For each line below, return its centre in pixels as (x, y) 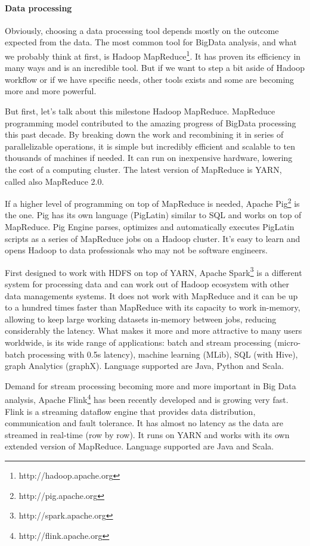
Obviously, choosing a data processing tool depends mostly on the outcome (142, 30)
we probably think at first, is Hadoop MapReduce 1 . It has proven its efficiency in (153, 55)
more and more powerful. (51, 91)
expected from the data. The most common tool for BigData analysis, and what (151, 42)
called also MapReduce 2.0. (55, 181)
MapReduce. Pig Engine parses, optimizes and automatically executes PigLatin (150, 227)
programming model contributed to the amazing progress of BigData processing (151, 122)
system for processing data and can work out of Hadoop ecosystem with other (147, 284)
